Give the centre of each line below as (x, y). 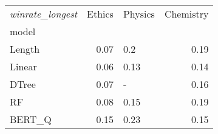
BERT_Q (31, 119)
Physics (139, 14)
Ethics (100, 14)
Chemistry (186, 14)
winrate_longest (44, 14)
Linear (23, 66)
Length (25, 49)
